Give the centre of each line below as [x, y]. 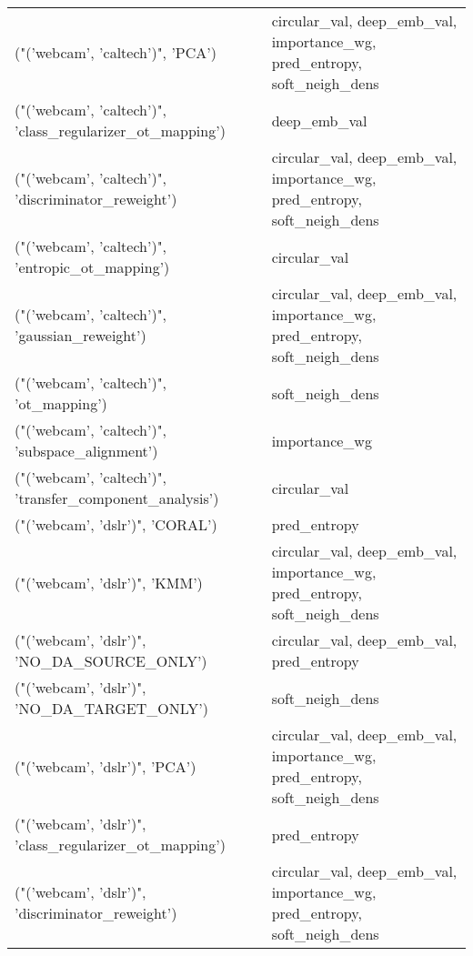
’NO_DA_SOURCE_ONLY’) [111, 661]
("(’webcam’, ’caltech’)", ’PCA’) [116, 52]
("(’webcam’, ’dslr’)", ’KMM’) [109, 582]
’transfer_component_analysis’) [117, 498]
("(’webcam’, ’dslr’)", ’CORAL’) [116, 524]
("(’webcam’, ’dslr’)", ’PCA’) [106, 766]
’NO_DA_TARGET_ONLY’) [112, 708]
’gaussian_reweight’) [81, 335]
